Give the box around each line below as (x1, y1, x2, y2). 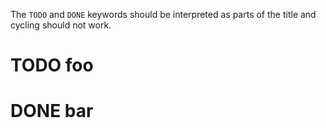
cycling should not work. (10, 19, 112, 31)
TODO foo (10, 54, 94, 77)
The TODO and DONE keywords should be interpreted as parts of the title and (10, 9, 317, 20)
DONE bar (10, 100, 94, 123)
